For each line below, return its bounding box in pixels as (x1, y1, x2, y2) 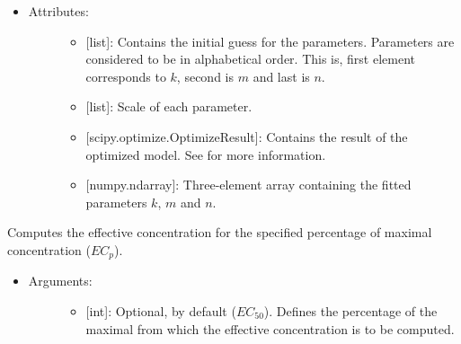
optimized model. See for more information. (85, 145, 326, 163)
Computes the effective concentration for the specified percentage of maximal (7, 223, 432, 242)
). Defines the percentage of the (263, 301, 438, 320)
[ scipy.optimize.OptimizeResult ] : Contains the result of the (85, 127, 408, 146)
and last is (253, 66, 310, 85)
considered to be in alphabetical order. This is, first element (85, 49, 416, 68)
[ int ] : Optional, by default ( (85, 301, 236, 320)
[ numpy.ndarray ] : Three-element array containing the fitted (85, 175, 412, 194)
